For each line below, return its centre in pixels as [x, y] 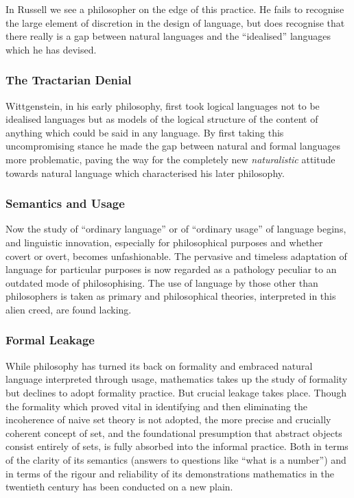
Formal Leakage [50, 340]
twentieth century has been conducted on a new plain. [119, 487]
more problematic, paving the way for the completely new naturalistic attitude [170, 159]
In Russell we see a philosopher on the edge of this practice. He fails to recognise [175, 9]
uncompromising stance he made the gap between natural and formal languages [173, 146]
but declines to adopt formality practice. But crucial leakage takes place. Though [176, 392]
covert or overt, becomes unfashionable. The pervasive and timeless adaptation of [176, 256]
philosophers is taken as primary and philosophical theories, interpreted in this [171, 296]
